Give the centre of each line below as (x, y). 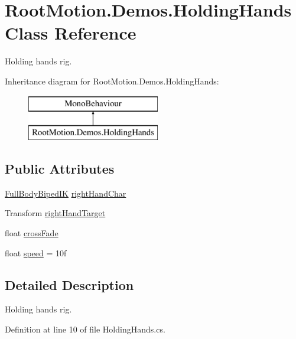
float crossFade (32, 233)
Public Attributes (60, 169)
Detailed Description (69, 284)
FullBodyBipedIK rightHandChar (66, 193)
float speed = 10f (36, 252)
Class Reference (71, 33)
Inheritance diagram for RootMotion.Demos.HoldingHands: (112, 81)
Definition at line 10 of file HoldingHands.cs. (85, 329)
